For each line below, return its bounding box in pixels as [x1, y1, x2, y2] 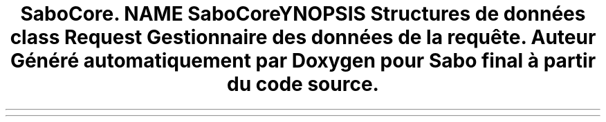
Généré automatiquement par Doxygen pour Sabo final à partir [10, 49, 596, 72]
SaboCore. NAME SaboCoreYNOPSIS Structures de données [20, 2, 586, 26]
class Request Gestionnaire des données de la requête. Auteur [10, 26, 596, 49]
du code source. [227, 72, 379, 96]
